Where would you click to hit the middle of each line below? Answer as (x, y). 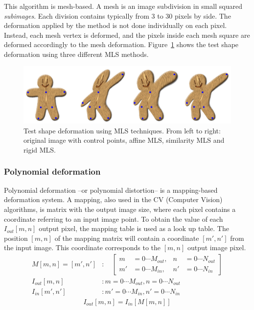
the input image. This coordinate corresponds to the (82, 247)
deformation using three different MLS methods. (76, 54)
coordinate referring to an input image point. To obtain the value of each (114, 219)
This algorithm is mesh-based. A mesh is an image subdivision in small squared (123, 6)
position (16, 238)
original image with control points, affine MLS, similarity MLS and (124, 140)
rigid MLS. (40, 149)
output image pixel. (217, 247)
